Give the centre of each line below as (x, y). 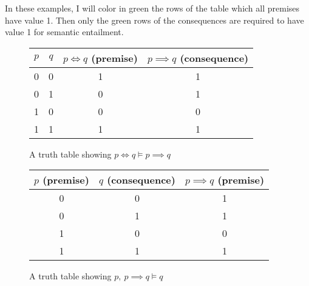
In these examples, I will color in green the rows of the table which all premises (152, 8)
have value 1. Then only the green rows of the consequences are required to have (154, 20)
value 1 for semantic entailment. (64, 32)
